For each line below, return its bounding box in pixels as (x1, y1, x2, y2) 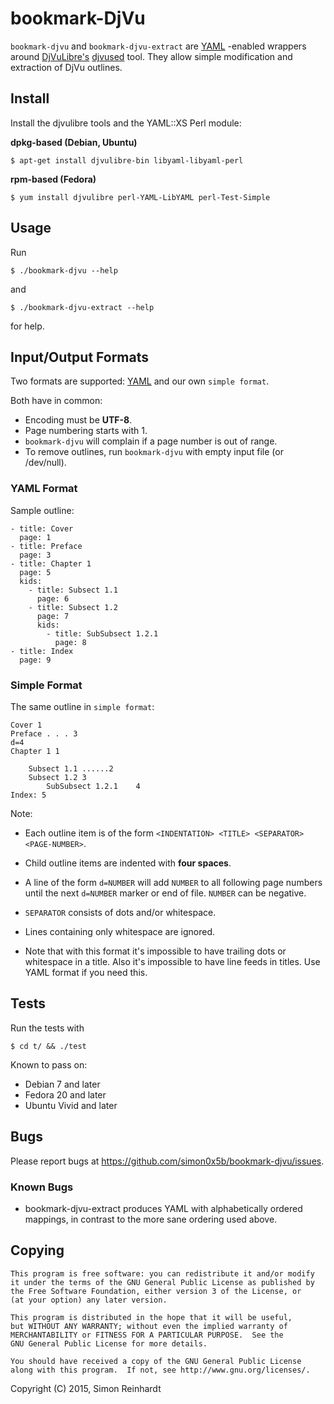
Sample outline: (10, 504, 75, 516)
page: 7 (36, 611, 70, 621)
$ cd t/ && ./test (10, 1041, 87, 1051)
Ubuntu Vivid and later (24, 1099, 118, 1111)
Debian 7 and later (24, 1078, 101, 1090)
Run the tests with (10, 1022, 85, 1034)
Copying (10, 1242, 65, 1259)
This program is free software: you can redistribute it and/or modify (10, 1268, 315, 1279)
